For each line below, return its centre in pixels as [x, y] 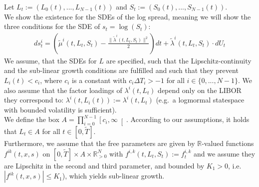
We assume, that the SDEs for [50, 60]
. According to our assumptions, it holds [188, 119]
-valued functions [228, 143]
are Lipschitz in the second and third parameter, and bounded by [104, 165]
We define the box [32, 119]
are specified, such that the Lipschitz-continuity [179, 60]
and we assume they [225, 153]
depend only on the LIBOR [200, 90]
